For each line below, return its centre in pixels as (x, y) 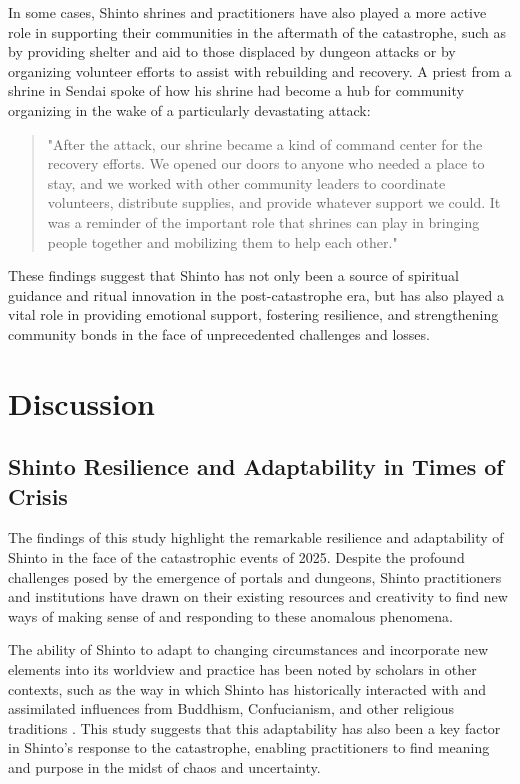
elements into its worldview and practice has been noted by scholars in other (242, 669)
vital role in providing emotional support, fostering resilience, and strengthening (253, 314)
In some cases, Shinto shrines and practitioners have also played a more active (247, 12)
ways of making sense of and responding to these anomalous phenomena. (230, 615)
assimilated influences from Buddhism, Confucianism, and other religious (231, 708)
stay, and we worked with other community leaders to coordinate (246, 182)
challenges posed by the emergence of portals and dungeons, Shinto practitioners (255, 576)
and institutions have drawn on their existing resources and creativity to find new (258, 596)
